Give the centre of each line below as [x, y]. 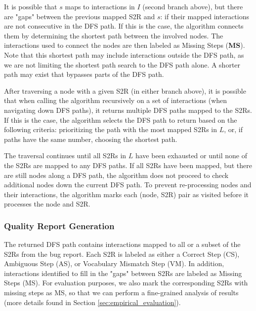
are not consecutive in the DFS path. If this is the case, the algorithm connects [124, 26]
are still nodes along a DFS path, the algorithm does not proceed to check [116, 175]
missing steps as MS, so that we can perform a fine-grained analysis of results [121, 293]
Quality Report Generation [59, 225]
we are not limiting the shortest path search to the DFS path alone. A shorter [122, 64]
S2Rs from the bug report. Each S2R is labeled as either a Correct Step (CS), [122, 254]
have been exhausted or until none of [191, 155]
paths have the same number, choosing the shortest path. [91, 139]
